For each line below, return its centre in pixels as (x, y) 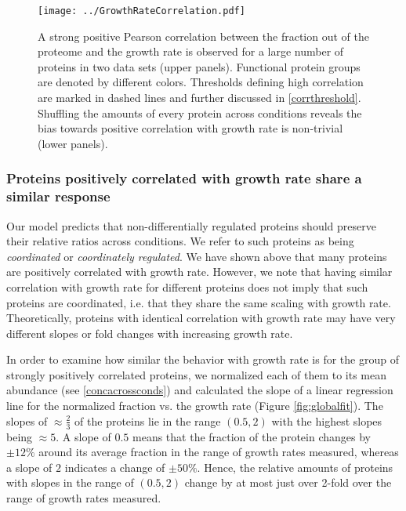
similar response (58, 196)
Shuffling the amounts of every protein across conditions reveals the (200, 112)
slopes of (27, 420)
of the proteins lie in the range (148, 420)
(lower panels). (73, 143)
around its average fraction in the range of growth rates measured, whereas (219, 452)
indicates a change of (115, 467)
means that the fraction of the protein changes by (252, 436)
